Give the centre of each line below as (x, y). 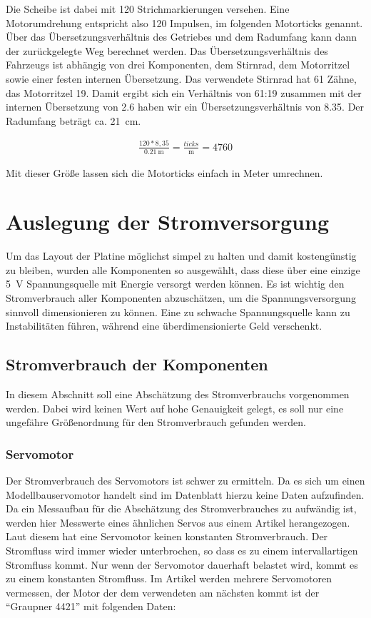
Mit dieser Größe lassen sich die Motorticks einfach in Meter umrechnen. (164, 172)
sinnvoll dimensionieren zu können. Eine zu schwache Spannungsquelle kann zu (178, 311)
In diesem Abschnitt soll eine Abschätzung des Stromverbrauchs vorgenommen (178, 394)
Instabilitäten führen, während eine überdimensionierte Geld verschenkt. (164, 326)
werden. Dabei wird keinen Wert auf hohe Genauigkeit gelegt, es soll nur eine (175, 408)
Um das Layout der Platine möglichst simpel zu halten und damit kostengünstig (181, 256)
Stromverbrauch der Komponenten (137, 364)
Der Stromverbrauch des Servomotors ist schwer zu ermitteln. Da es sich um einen (185, 480)
